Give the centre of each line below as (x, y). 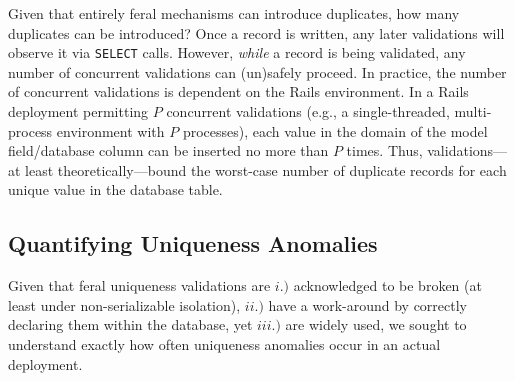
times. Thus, (384, 150)
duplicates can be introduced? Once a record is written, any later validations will (256, 32)
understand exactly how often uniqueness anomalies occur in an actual (224, 343)
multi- (473, 111)
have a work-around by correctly (367, 304)
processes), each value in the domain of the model (335, 130)
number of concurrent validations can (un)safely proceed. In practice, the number (257, 71)
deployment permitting (78, 111)
